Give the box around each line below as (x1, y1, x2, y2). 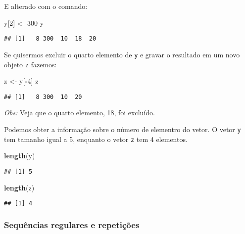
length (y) (4, 150, 35, 161)
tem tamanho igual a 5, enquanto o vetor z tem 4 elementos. (4, 134, 188, 144)
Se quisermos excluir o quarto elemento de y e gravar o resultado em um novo (4, 49, 240, 59)
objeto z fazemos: (4, 59, 57, 69)
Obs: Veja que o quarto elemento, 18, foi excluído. (4, 107, 155, 118)
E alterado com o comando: (4, 1, 88, 11)
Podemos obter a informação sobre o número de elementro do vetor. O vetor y (4, 124, 241, 134)
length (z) (4, 182, 35, 192)
